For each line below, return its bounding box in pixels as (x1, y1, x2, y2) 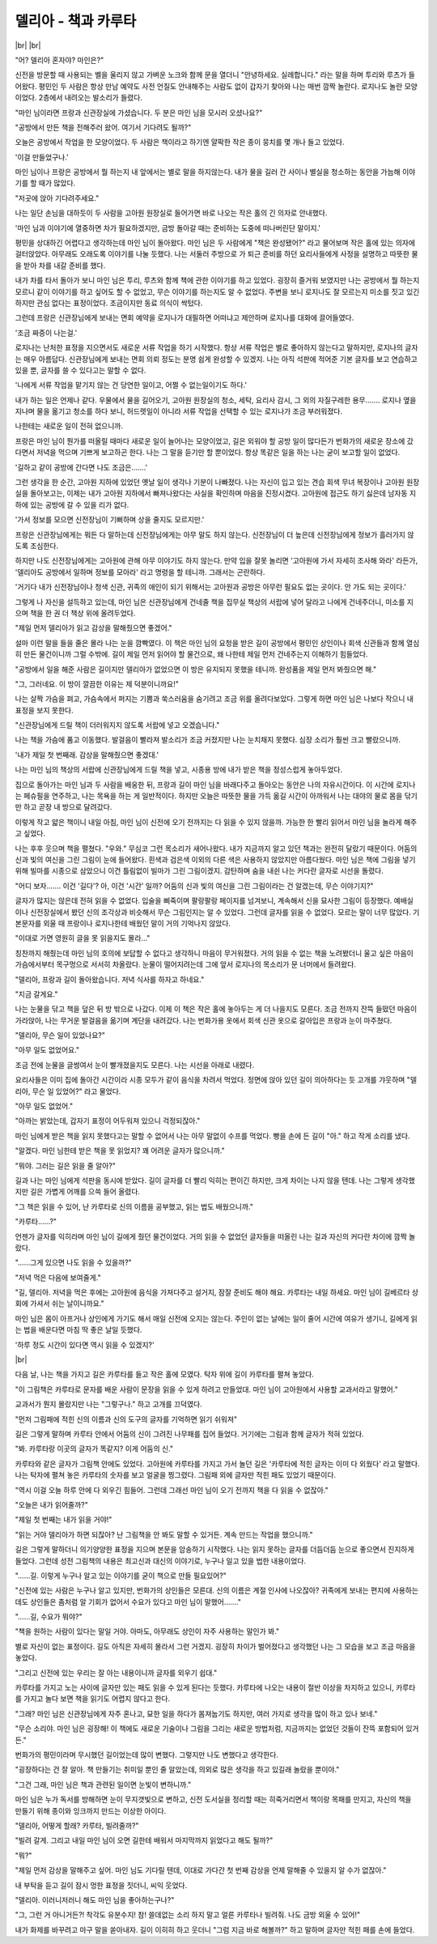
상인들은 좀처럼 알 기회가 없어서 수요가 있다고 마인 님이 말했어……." (29, 1597, 242, 1606)
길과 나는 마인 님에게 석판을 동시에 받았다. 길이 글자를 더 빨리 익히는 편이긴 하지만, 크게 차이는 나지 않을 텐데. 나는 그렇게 (15, 1175, 394, 1185)
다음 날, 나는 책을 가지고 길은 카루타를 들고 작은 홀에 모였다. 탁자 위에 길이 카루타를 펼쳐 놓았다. (15, 1369, 315, 1380)
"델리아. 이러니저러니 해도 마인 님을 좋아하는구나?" (15, 1895, 175, 1904)
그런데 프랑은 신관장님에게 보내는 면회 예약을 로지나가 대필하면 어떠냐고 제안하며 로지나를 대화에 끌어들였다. (15, 313, 354, 323)
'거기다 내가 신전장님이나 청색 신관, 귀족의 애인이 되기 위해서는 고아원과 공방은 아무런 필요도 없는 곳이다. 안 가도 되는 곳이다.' (15, 582, 406, 592)
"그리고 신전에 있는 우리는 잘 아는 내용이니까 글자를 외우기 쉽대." (15, 1668, 218, 1678)
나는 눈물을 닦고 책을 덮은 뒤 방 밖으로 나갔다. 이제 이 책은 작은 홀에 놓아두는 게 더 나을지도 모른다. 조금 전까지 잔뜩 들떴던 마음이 (15, 1004, 418, 1014)
